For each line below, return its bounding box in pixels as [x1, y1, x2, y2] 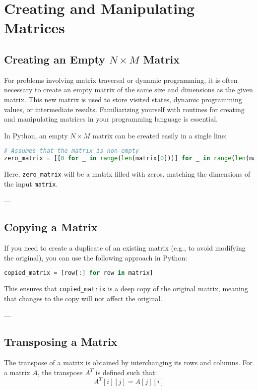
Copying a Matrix [4, 219, 98, 235]
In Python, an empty [4, 130, 68, 140]
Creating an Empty [4, 51, 105, 66]
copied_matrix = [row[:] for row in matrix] [4, 269, 153, 277]
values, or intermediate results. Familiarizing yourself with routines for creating [4, 104, 245, 114]
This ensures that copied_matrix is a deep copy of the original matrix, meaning [4, 283, 248, 294]
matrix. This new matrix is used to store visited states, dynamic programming [4, 94, 242, 104]
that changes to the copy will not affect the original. [4, 293, 162, 303]
